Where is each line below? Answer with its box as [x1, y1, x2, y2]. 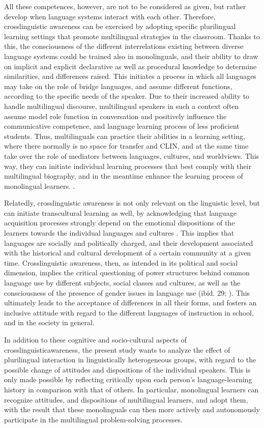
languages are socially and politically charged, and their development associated [4, 237, 253, 248]
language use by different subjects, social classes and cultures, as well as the [4, 277, 241, 288]
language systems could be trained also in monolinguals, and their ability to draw [4, 50, 258, 61]
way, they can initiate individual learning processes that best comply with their [4, 160, 252, 171]
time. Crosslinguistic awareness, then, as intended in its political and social [4, 257, 238, 268]
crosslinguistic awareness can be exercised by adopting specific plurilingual [4, 21, 236, 32]
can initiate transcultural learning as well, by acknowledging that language [4, 207, 237, 218]
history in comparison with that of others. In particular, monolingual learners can [4, 384, 259, 394]
